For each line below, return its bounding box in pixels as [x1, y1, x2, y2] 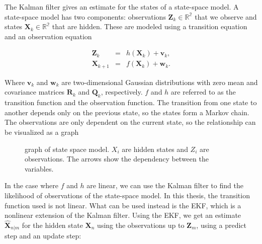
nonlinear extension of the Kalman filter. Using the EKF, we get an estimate [5, 210, 241, 220]
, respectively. [101, 87, 143, 97]
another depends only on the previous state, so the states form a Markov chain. [5, 107, 249, 117]
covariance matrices [5, 87, 65, 97]
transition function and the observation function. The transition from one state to [5, 97, 257, 108]
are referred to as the [170, 87, 236, 97]
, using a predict [196, 220, 247, 230]
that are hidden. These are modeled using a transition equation [52, 21, 247, 32]
